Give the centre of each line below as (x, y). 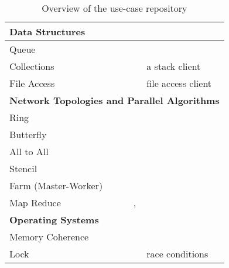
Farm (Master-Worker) (56, 185)
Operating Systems (54, 220)
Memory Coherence (49, 237)
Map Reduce (35, 202)
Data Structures (47, 31)
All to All (29, 151)
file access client (179, 83)
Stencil (23, 168)
